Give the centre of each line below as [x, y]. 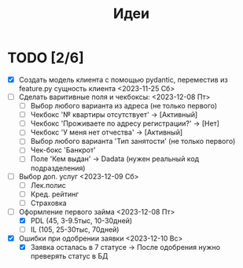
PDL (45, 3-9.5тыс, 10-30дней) [81, 220]
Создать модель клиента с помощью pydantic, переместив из [123, 79]
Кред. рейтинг [55, 194]
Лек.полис [48, 185]
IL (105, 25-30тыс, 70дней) [75, 229]
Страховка [49, 203]
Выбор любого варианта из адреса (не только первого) [124, 106]
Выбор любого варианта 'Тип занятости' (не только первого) [133, 141]
